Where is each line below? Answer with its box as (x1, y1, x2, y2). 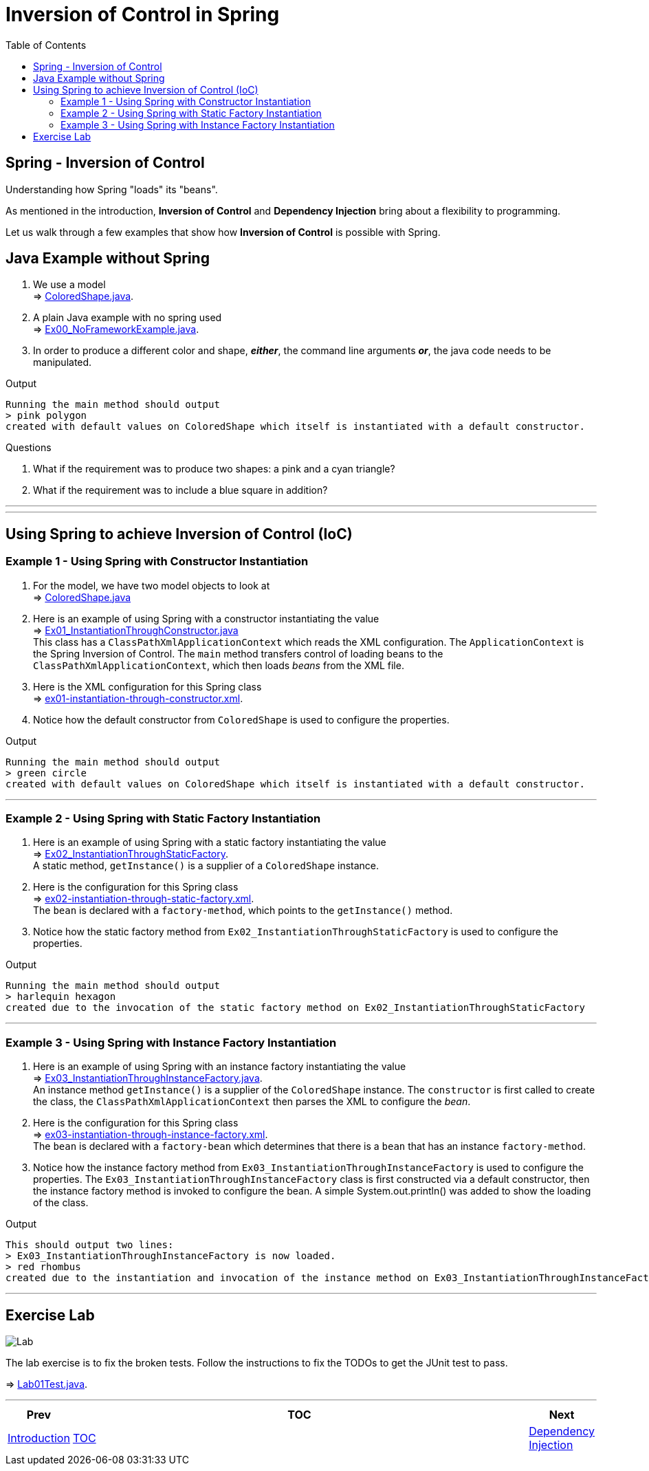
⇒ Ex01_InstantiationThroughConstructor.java (33, 624, 239, 636)
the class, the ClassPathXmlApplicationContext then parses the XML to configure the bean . (33, 1096, 471, 1108)
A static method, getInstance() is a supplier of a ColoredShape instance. (33, 860, 379, 872)
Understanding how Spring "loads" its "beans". (5, 183, 218, 195)
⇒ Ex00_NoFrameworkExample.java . (33, 323, 199, 336)
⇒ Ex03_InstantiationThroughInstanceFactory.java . (33, 1072, 263, 1085)
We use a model (33, 279, 106, 291)
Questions (5, 442, 52, 454)
